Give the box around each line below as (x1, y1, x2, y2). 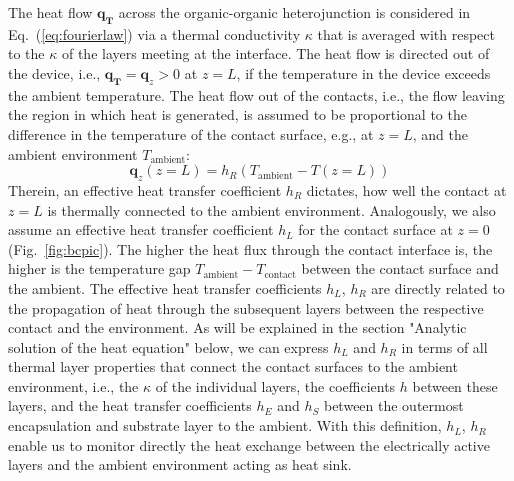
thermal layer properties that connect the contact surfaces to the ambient (8, 356, 458, 377)
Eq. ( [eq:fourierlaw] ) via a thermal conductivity (8, 23, 301, 44)
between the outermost (323, 395, 464, 416)
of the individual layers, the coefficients (155, 375, 396, 396)
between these (412, 375, 498, 396)
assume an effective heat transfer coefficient (8, 219, 274, 240)
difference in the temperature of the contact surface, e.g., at (8, 123, 374, 144)
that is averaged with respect (317, 23, 495, 44)
